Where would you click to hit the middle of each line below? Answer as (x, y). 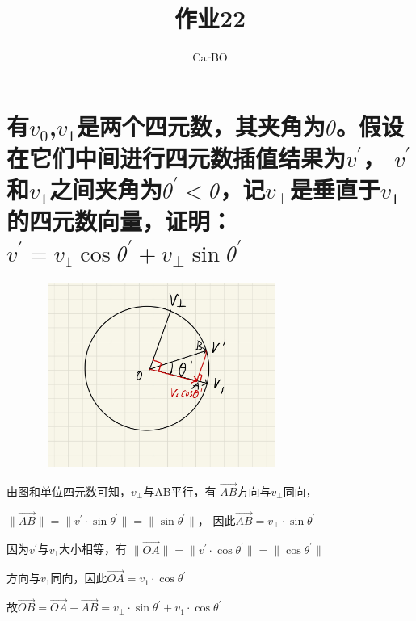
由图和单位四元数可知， (69, 491)
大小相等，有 (93, 549)
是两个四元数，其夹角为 (201, 126)
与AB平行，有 (180, 491)
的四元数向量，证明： (120, 221)
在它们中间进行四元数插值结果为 (176, 157)
